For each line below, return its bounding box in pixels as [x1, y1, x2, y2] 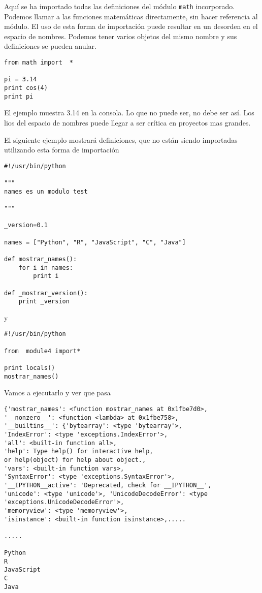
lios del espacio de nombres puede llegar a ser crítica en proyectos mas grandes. [4, 117, 251, 128]
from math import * [4, 59, 74, 67]
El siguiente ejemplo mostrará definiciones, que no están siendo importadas [4, 134, 238, 145]
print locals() [4, 364, 55, 372]
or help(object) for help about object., [4, 456, 146, 463]
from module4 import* [4, 347, 81, 355]
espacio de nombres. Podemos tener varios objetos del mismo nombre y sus [4, 30, 237, 41]
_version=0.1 [4, 222, 48, 229]
